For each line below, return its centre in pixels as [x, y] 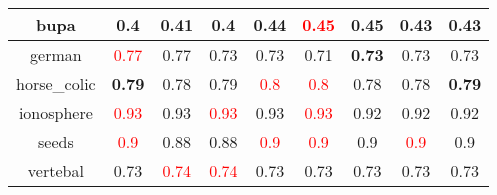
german [56, 54]
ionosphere [55, 112]
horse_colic [56, 83]
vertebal [55, 170]
